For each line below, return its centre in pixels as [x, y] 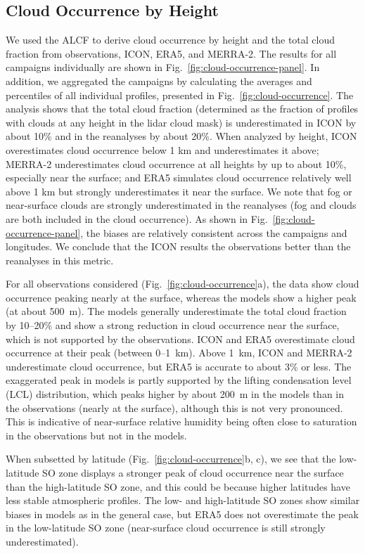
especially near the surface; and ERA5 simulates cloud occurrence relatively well [179, 178]
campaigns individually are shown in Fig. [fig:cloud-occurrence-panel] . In [163, 67]
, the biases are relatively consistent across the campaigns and [214, 232]
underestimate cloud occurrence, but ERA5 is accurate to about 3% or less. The [179, 366]
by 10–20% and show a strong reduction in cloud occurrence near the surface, [173, 325]
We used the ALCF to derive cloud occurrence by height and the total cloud [171, 40]
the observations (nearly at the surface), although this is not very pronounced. [174, 407]
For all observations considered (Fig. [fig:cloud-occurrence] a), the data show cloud [182, 284]
